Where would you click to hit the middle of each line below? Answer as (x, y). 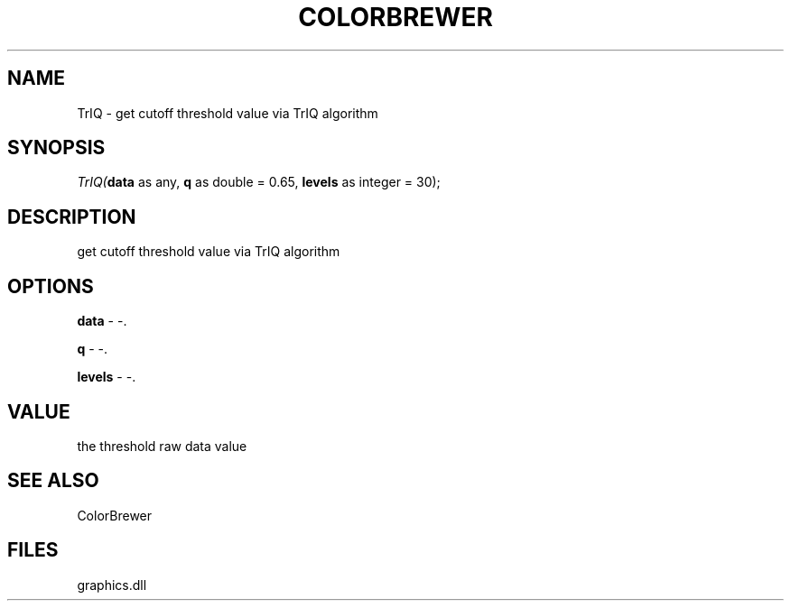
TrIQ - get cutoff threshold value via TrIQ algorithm (228, 113)
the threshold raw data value (162, 446)
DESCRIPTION (72, 216)
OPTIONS (51, 286)
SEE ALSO (53, 481)
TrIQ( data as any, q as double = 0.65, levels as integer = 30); (259, 182)
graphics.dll (112, 585)
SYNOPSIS (56, 148)
